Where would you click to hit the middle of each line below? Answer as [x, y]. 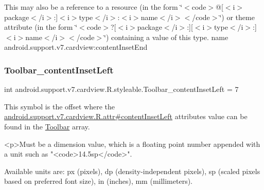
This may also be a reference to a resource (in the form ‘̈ [93, 7]
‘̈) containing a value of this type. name [166, 37]
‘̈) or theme [237, 17]
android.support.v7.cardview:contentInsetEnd [76, 47]
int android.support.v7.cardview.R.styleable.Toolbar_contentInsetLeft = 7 [121, 89]
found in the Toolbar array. [47, 126]
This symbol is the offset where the [59, 106]
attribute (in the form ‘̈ [41, 27]
